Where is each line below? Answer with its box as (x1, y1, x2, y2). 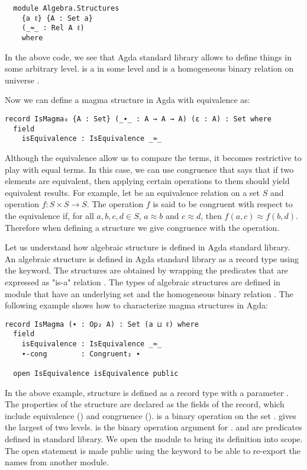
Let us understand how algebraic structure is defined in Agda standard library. (5, 241, 290, 253)
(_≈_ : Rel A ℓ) (21, 24, 85, 33)
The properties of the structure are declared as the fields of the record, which (5, 398, 285, 410)
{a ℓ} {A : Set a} (21, 14, 93, 22)
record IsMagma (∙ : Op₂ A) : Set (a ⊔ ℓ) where (5, 320, 199, 329)
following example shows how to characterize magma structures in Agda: (5, 299, 268, 311)
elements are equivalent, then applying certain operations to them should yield (5, 175, 290, 187)
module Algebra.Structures (13, 4, 119, 12)
